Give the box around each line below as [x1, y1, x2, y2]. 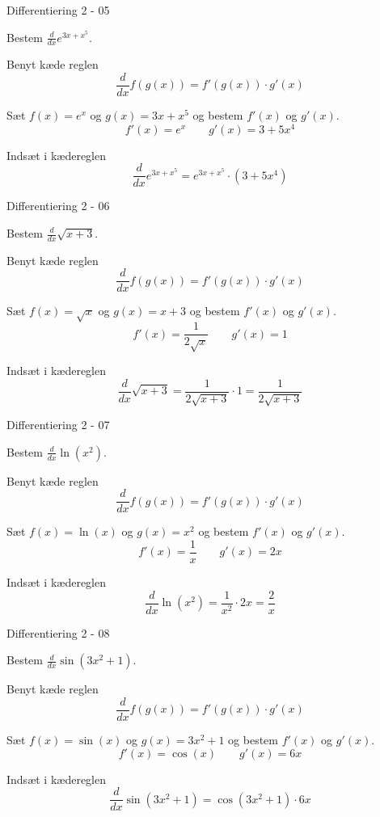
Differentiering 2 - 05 [6, 2, 110, 18]
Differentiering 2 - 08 [6, 624, 110, 641]
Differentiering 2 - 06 [6, 197, 110, 214]
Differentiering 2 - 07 [6, 416, 110, 433]
